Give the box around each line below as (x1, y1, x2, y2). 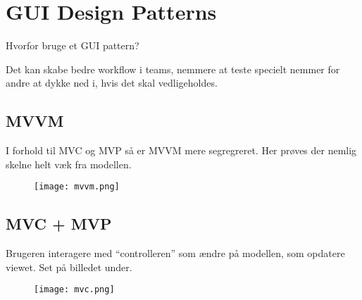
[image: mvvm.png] (34, 182, 120, 192)
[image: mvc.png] (34, 285, 115, 295)
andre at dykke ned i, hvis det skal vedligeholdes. (6, 75, 218, 90)
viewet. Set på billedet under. (6, 259, 132, 274)
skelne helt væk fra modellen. (6, 156, 132, 171)
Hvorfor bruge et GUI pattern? (6, 38, 139, 53)
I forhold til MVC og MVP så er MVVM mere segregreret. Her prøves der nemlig (6, 143, 357, 158)
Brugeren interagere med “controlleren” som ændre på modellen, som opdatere (6, 246, 345, 261)
